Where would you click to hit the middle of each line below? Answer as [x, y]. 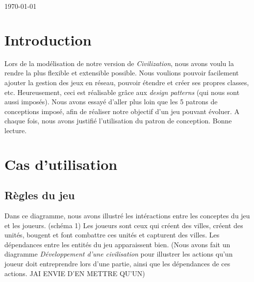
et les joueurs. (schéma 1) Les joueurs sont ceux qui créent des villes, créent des [124, 225]
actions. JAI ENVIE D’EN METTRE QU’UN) [75, 273]
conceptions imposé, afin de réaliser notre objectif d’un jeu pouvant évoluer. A [122, 111]
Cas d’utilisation [61, 164]
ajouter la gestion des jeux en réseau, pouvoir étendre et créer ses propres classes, [127, 82]
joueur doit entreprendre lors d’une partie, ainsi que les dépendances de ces [117, 264]
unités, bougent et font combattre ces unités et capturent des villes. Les [112, 235]
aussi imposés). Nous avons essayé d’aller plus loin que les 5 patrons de [111, 102]
